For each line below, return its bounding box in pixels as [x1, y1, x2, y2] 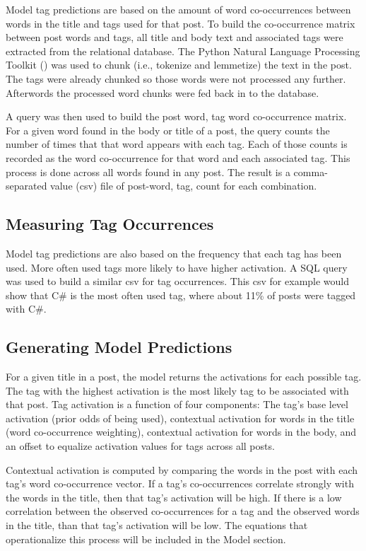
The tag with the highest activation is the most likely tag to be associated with [6, 383, 349, 398]
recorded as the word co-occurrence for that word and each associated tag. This [6, 150, 350, 165]
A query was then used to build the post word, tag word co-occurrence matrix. [6, 109, 347, 124]
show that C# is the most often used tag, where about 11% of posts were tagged [6, 287, 356, 302]
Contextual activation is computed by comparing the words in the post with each [6, 462, 358, 477]
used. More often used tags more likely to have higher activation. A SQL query [6, 260, 348, 274]
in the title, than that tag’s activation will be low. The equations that [6, 518, 308, 533]
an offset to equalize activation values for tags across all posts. [6, 439, 275, 453]
